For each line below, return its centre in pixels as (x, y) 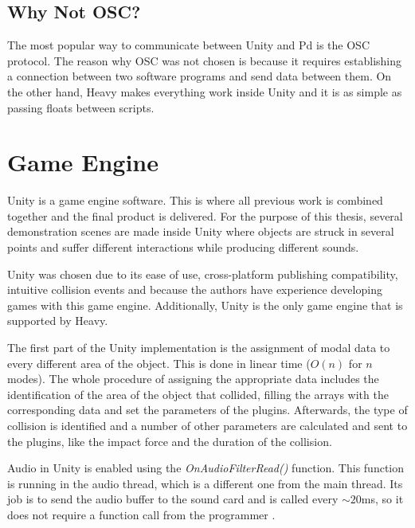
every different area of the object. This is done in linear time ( (159, 363)
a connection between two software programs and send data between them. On (200, 76)
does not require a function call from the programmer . (141, 514)
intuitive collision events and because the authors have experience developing (195, 289)
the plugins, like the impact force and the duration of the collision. (170, 441)
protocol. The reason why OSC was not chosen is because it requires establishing (205, 60)
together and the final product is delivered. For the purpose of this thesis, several (205, 215)
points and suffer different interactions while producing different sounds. (183, 247)
